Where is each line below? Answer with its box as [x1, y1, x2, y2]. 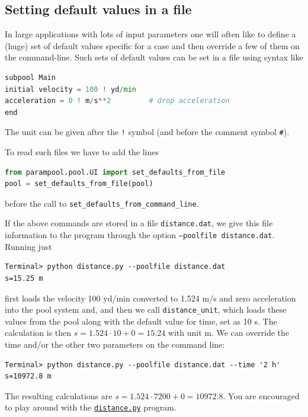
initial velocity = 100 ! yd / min [5, 85, 137, 94]
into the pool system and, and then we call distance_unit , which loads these [5, 303, 287, 316]
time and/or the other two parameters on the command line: [5, 338, 225, 350]
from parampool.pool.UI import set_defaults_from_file [5, 168, 226, 177]
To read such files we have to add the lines [5, 146, 159, 158]
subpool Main [5, 73, 56, 82]
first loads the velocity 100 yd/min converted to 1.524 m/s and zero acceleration [5, 291, 296, 304]
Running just [5, 240, 52, 252]
